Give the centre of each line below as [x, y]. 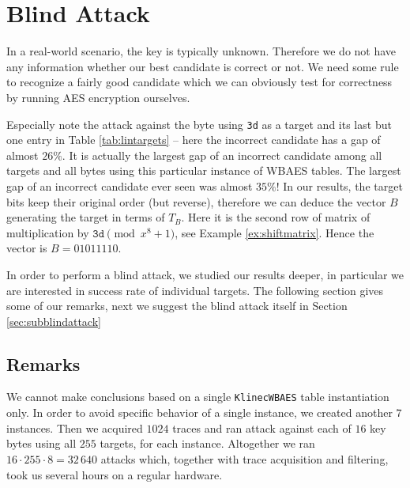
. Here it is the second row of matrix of [276, 217]
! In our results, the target [339, 185]
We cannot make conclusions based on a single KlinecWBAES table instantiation [198, 397]
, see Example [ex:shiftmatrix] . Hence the [275, 232]
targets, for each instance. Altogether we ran [207, 443]
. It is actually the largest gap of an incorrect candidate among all [222, 155]
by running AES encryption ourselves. [98, 97]
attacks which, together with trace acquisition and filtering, [244, 458]
